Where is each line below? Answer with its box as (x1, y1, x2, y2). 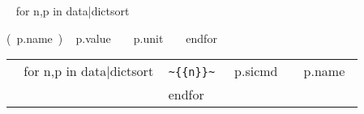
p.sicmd (234, 61, 278, 81)
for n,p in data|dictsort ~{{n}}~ (24, 61, 216, 81)
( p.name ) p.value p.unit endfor (6, 29, 217, 46)
